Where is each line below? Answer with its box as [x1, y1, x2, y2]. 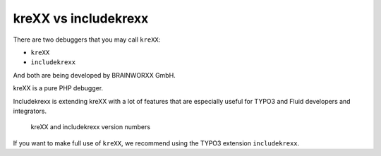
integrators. [13, 107, 47, 115]
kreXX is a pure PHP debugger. [13, 84, 104, 92]
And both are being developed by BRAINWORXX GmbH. [13, 71, 176, 79]
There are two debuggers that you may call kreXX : [13, 35, 161, 44]
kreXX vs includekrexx [13, 11, 149, 26]
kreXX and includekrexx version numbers [30, 123, 151, 131]
